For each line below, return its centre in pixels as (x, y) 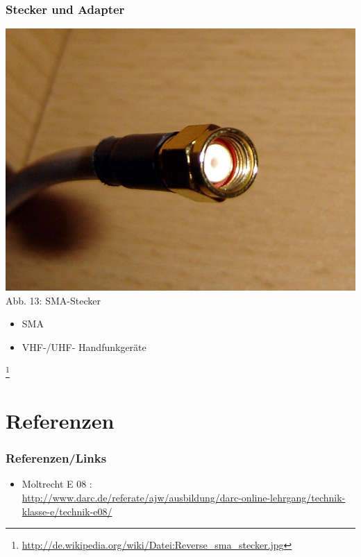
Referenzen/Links (56, 458)
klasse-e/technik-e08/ (67, 511)
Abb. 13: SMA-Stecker (53, 300)
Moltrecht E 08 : (57, 484)
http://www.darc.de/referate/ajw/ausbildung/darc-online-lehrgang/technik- (184, 498)
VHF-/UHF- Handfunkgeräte (84, 347)
